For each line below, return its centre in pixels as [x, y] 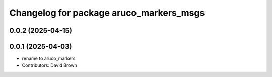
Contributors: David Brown [50, 65]
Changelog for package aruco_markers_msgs [107, 13]
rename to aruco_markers [49, 59]
